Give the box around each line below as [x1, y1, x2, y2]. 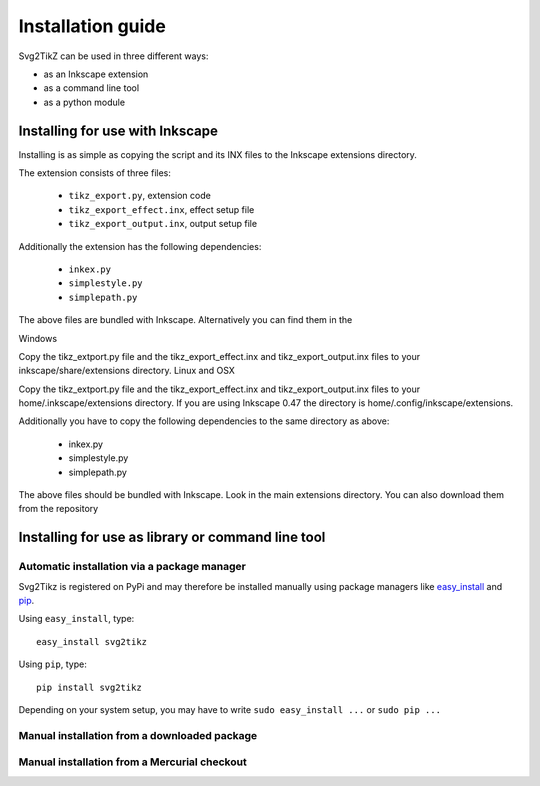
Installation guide [18, 15, 167, 37]
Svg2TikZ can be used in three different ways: [18, 50, 209, 62]
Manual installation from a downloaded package [18, 728, 258, 742]
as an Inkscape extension [43, 68, 149, 80]
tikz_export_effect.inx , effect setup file [68, 203, 255, 215]
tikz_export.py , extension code [68, 190, 212, 202]
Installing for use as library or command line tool [18, 529, 326, 546]
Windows [18, 332, 58, 344]
